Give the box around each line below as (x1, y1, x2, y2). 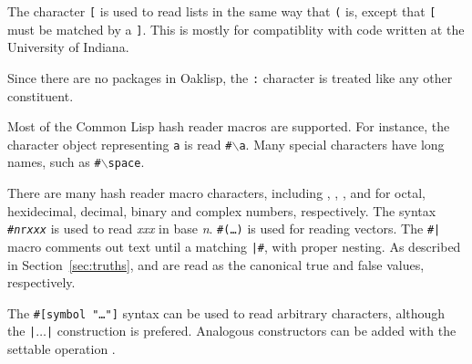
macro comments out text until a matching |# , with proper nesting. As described (7, 236, 461, 255)
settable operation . (7, 339, 116, 359)
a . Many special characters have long (239, 134, 445, 153)
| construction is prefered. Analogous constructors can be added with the (46, 321, 457, 340)
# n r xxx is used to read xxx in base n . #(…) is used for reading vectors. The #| (7, 219, 441, 238)
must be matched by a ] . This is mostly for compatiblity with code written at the (7, 19, 465, 38)
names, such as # (7, 152, 101, 172)
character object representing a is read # (7, 134, 232, 153)
